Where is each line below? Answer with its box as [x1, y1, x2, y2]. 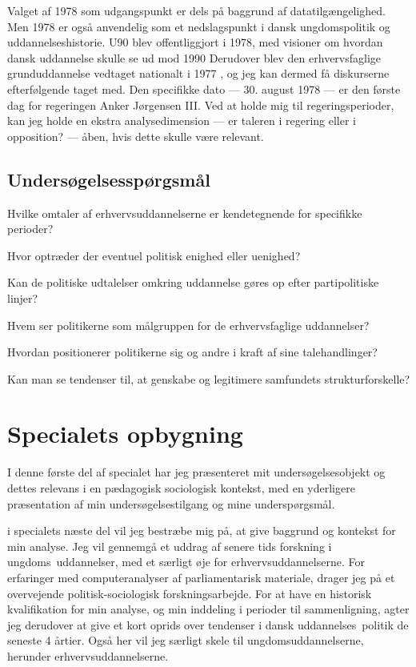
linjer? [7, 289, 38, 306]
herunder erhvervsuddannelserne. [7, 647, 169, 664]
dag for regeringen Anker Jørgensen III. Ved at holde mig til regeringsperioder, [7, 96, 394, 113]
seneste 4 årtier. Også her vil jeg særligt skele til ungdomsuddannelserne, [7, 632, 364, 649]
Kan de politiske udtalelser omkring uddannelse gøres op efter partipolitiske [7, 274, 379, 291]
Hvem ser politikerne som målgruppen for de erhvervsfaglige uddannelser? [7, 316, 370, 333]
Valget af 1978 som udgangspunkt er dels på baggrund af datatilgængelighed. [7, 2, 386, 18]
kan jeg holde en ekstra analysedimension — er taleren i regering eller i [7, 112, 357, 129]
